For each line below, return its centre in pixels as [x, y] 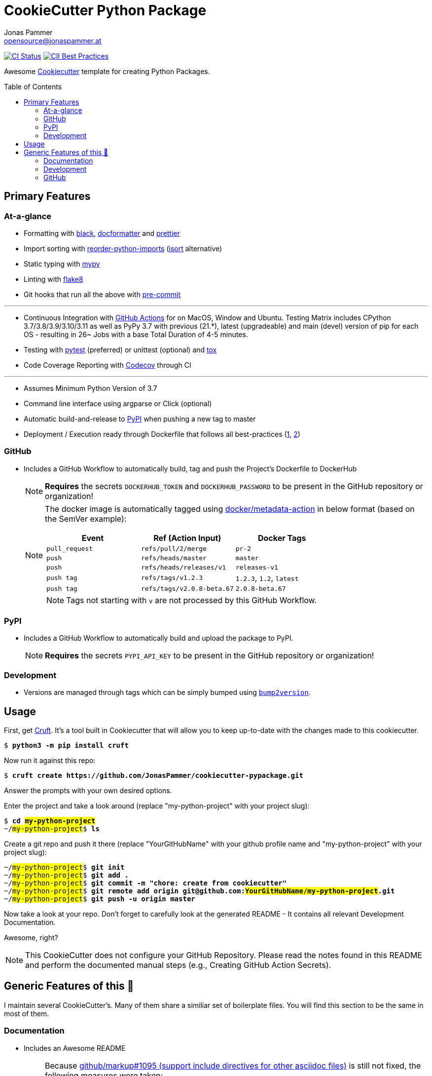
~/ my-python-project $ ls [52, 829]
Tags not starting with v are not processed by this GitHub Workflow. [192, 600]
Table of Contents [33, 86]
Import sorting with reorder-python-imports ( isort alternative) [123, 248]
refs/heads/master [174, 558]
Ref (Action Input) [187, 538]
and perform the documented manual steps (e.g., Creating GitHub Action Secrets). [178, 965]
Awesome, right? [31, 938]
